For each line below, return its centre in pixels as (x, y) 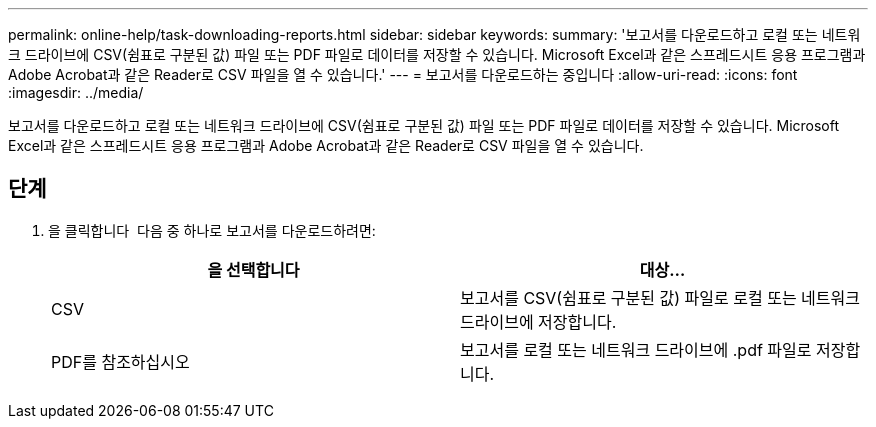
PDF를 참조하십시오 (120, 361)
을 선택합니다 (253, 269)
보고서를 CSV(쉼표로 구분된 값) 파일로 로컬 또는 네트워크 (660, 297)
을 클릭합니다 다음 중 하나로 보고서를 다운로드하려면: (212, 230)
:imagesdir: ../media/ (76, 92)
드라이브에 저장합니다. (538, 321)
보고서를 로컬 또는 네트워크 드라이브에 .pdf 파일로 (636, 349)
